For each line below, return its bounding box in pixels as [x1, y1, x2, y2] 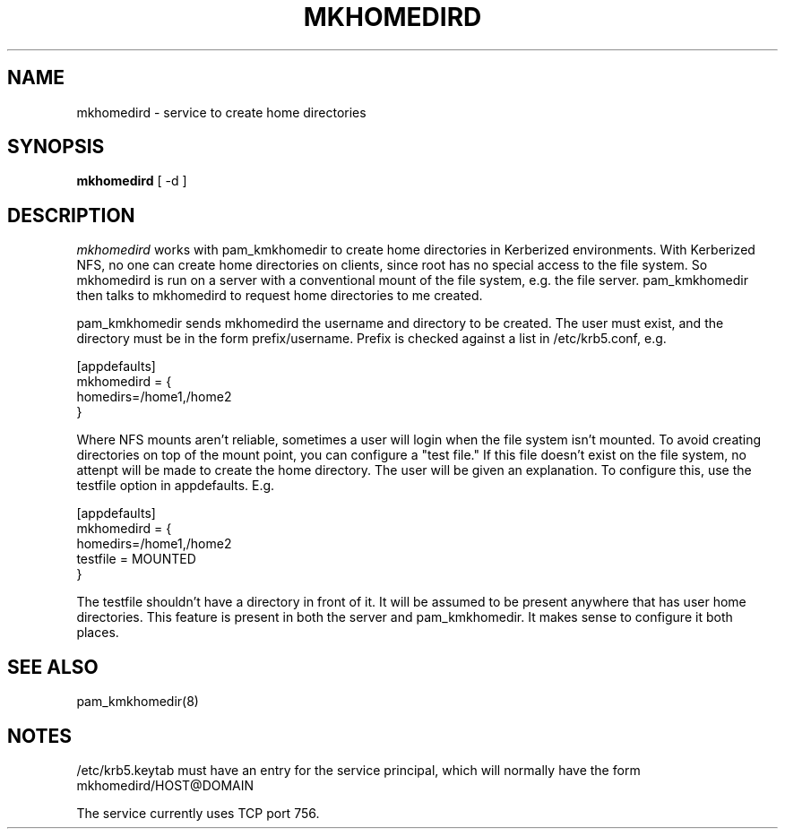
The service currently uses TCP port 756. [76, 805, 320, 821]
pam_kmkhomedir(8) [76, 694, 199, 710]
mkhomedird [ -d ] [76, 173, 187, 189]
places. [76, 625, 119, 641]
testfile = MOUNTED [76, 551, 196, 567]
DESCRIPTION [7, 203, 135, 227]
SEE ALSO [7, 655, 99, 678]
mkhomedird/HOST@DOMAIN [76, 777, 254, 793]
